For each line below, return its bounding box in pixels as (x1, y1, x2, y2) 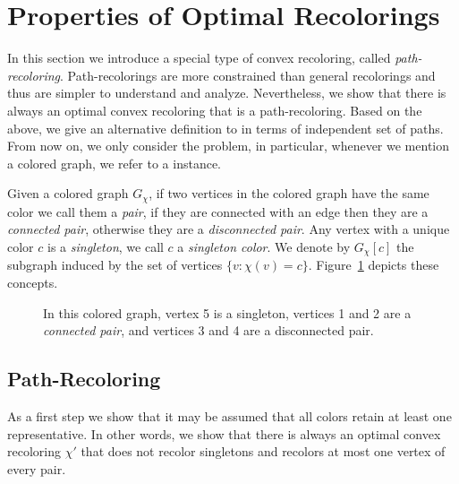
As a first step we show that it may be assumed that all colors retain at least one (7, 406, 452, 425)
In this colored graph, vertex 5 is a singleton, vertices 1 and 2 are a (43, 303, 412, 322)
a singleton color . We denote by (177, 237, 351, 255)
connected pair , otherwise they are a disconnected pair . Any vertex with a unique (7, 220, 450, 238)
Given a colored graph (7, 184, 129, 203)
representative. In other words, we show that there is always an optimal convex (7, 424, 441, 443)
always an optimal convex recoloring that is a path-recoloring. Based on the (7, 100, 422, 119)
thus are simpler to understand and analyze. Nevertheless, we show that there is (7, 83, 446, 102)
